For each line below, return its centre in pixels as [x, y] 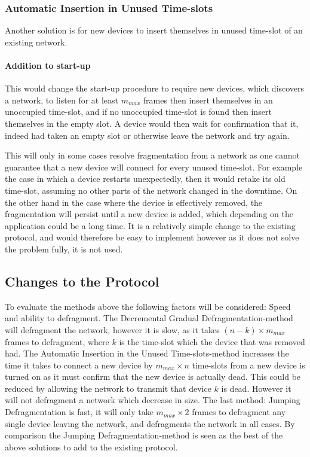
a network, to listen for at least [62, 100]
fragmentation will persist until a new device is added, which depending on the [149, 214]
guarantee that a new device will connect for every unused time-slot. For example [154, 167]
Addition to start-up [48, 65]
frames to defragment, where [57, 341]
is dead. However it [256, 388]
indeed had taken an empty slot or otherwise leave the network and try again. [147, 135]
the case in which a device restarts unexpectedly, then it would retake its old [145, 179]
